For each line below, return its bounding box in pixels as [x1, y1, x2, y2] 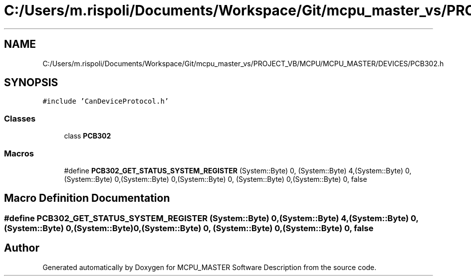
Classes [4, 113, 36, 124]
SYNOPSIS [4, 76, 58, 89]
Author [4, 242, 39, 255]
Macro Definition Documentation [4, 192, 170, 205]
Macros [4, 148, 34, 158]
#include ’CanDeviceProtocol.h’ [42, 97, 169, 106]
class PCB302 [64, 132, 111, 140]
